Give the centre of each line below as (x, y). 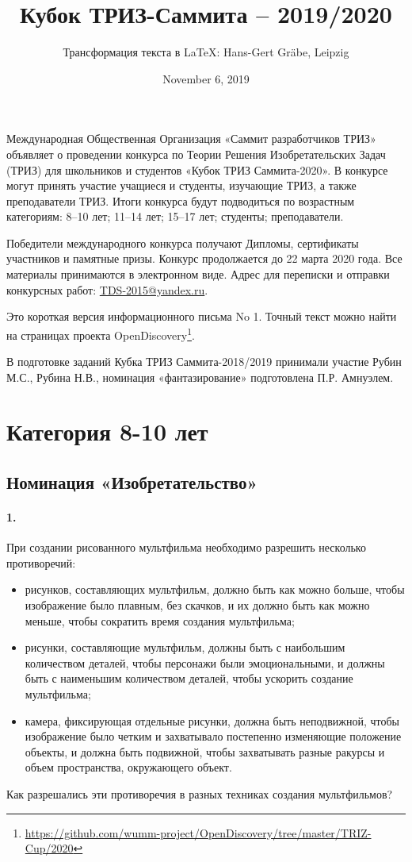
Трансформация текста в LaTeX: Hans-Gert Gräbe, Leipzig (206, 52)
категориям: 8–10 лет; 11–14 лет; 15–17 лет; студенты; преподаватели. (175, 216)
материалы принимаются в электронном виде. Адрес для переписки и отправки (198, 274)
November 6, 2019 (206, 78)
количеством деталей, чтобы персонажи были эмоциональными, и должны (205, 662)
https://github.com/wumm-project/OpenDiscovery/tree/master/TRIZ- (198, 832)
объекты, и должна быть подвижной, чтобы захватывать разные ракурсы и (205, 751)
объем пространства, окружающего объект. (128, 767)
